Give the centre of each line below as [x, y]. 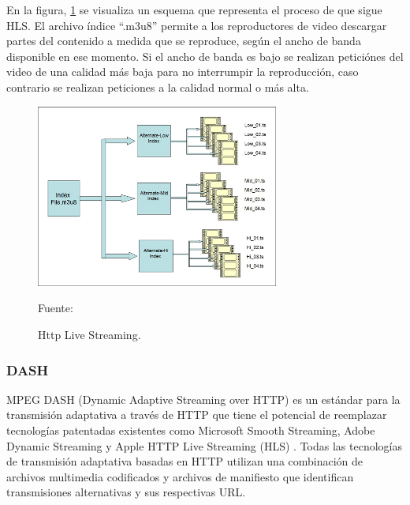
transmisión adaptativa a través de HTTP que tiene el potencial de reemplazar [197, 415]
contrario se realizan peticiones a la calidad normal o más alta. [158, 87]
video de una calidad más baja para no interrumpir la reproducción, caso [183, 72]
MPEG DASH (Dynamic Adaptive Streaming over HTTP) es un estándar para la [203, 399]
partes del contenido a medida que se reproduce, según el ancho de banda [184, 41]
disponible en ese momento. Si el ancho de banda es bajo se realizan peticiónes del [205, 56]
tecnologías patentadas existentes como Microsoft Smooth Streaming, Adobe [191, 430]
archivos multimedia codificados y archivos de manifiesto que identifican [180, 476]
